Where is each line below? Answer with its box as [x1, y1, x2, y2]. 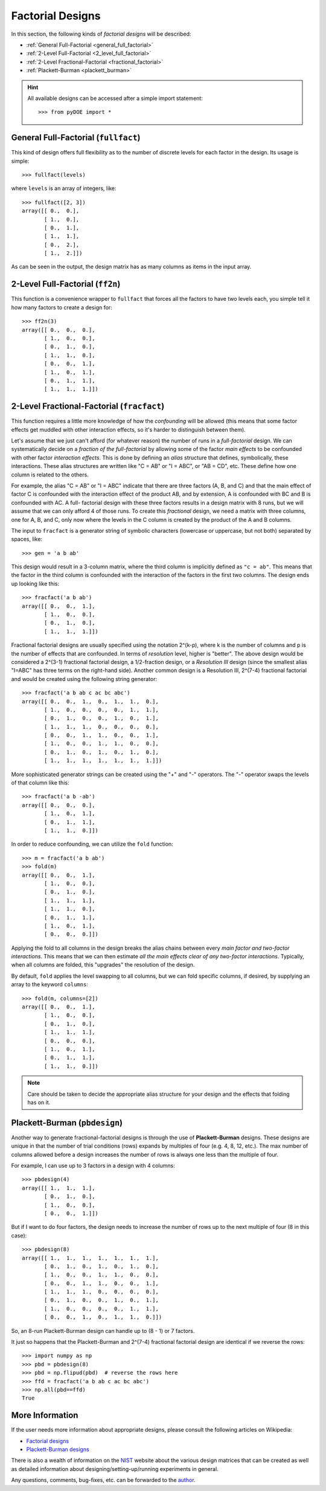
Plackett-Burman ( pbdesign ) [11, 1117, 123, 1128]
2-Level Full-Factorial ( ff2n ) [11, 279, 121, 289]
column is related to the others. [11, 471, 89, 478]
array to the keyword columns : [11, 981, 89, 988]
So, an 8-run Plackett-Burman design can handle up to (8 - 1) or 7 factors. [11, 1327, 195, 1334]
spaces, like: [11, 536, 42, 543]
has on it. [27, 1099, 51, 1106]
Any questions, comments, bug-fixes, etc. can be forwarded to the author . [11, 1476, 196, 1484]
